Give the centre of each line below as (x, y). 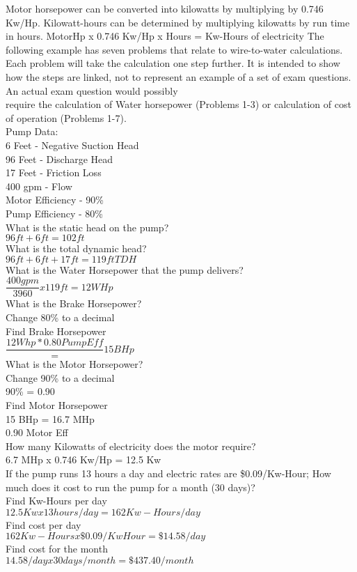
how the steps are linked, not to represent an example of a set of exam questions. (178, 76)
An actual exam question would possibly (92, 90)
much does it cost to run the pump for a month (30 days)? (130, 487)
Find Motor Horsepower (57, 404)
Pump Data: (32, 131)
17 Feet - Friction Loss (54, 172)
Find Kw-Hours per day (56, 501)
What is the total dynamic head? (76, 248)
